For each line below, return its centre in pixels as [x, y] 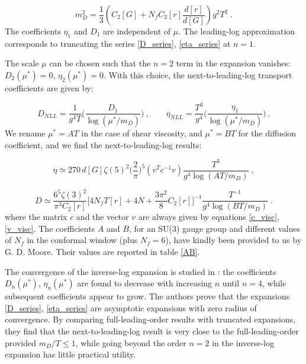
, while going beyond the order [131, 342]
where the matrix [36, 217]
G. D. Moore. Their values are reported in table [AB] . [102, 252]
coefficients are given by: [49, 87]
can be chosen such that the [100, 63]
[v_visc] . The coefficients [50, 228]
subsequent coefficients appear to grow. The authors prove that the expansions [147, 296]
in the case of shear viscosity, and [142, 132]
